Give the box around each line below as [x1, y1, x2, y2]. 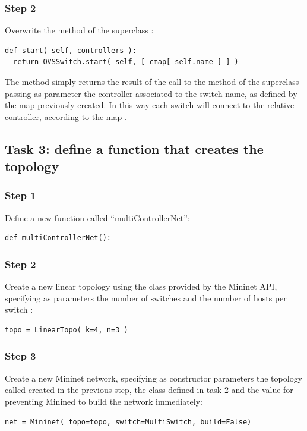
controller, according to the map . [5, 110, 127, 122]
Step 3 [5, 348, 36, 363]
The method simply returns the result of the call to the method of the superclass [5, 75, 299, 87]
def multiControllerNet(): [5, 234, 111, 243]
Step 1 [5, 188, 36, 203]
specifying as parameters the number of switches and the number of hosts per [5, 291, 287, 304]
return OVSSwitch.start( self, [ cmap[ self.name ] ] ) [13, 58, 239, 67]
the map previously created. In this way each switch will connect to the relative [5, 99, 295, 111]
